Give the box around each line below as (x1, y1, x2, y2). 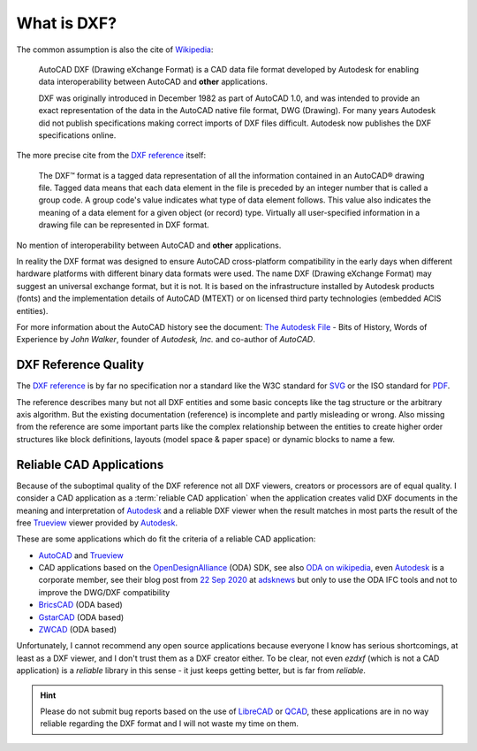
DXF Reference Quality (16, 357, 145, 372)
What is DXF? (16, 13, 117, 33)
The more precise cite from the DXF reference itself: (16, 150, 207, 161)
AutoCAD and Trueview (38, 549, 124, 561)
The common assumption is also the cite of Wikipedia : (16, 44, 214, 55)
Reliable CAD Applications (16, 456, 164, 472)
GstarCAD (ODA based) (38, 611, 125, 623)
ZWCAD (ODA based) (38, 625, 117, 635)
